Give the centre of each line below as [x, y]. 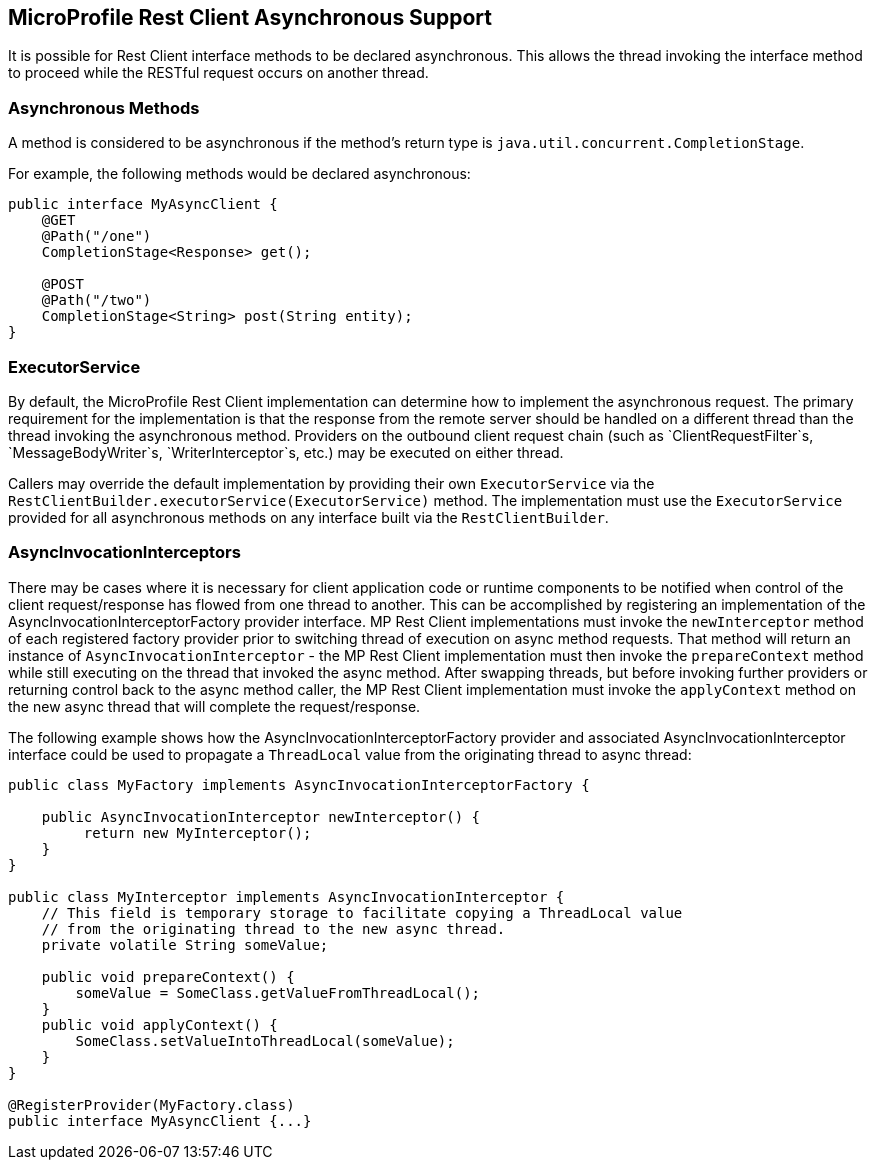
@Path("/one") [96, 236]
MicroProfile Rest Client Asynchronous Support [250, 17]
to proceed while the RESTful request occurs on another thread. [218, 73]
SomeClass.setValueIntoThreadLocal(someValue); [265, 1040]
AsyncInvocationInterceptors [124, 552]
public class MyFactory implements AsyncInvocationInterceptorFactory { [299, 784]
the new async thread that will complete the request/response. [214, 706]
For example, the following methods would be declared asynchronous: [239, 174]
